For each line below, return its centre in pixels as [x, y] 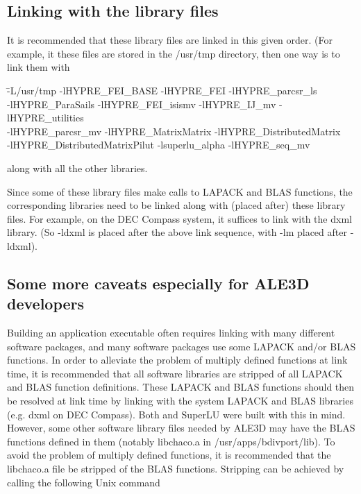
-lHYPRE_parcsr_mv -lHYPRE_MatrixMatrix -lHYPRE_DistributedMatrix [174, 131]
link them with [39, 67]
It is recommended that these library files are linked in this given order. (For [170, 40]
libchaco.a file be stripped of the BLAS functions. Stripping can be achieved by [176, 469]
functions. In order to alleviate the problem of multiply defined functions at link [177, 360]
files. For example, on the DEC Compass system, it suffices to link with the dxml [179, 218]
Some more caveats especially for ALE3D [158, 283]
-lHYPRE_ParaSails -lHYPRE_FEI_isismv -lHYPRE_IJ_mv [142, 104]
